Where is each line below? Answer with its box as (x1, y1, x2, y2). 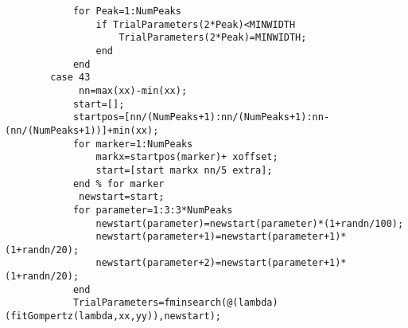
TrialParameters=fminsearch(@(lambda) (72, 297, 278, 309)
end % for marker (72, 178, 165, 189)
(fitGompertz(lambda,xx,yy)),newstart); (5, 310, 222, 322)
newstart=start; (79, 191, 165, 203)
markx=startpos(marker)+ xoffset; (95, 151, 278, 163)
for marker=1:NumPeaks (72, 138, 193, 150)
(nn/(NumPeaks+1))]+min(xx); (5, 124, 159, 136)
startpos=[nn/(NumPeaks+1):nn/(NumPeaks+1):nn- (72, 111, 330, 123)
